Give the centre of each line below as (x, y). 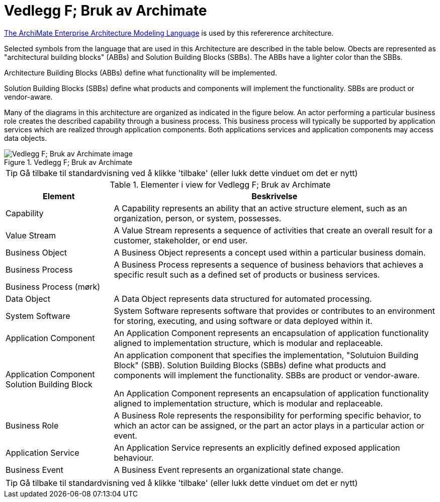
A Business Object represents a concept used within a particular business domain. (270, 252)
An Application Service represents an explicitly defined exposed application (257, 447)
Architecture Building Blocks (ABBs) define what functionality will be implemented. (141, 72)
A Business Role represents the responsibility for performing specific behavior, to (268, 415)
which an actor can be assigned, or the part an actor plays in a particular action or (269, 425)
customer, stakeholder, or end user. (181, 240)
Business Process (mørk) (53, 286)
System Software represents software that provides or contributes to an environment (275, 311)
